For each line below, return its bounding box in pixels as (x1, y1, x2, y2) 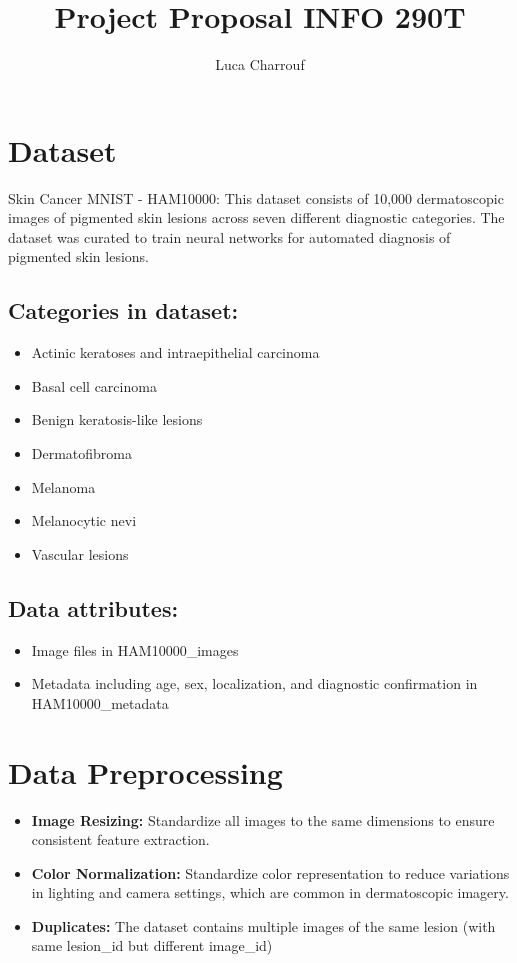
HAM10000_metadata (31, 692, 169, 713)
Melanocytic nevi (31, 510, 137, 531)
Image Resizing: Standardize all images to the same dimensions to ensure (31, 809, 495, 830)
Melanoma (31, 476, 96, 497)
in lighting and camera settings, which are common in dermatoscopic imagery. (31, 882, 509, 903)
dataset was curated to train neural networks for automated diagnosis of (8, 226, 451, 247)
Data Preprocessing (8, 751, 283, 792)
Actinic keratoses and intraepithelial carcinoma (31, 342, 320, 363)
